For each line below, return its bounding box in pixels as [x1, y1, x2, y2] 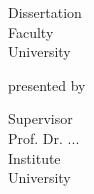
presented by [8, 74, 86, 95]
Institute [8, 147, 61, 168]
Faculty [8, 21, 54, 42]
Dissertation [8, 2, 82, 22]
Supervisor [8, 108, 73, 129]
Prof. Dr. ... [8, 127, 80, 148]
